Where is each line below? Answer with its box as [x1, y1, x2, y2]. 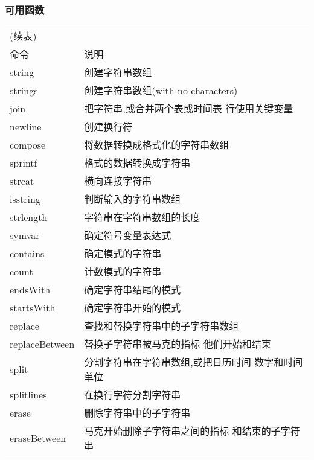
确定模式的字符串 [84, 246, 162, 261]
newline [10, 119, 42, 133]
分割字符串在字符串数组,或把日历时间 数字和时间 [84, 355, 303, 369]
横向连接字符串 [84, 174, 152, 188]
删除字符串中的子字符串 [84, 406, 191, 420]
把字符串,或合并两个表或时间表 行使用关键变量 [84, 101, 293, 116]
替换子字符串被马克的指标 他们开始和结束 [84, 337, 271, 351]
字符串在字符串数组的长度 [84, 210, 200, 225]
